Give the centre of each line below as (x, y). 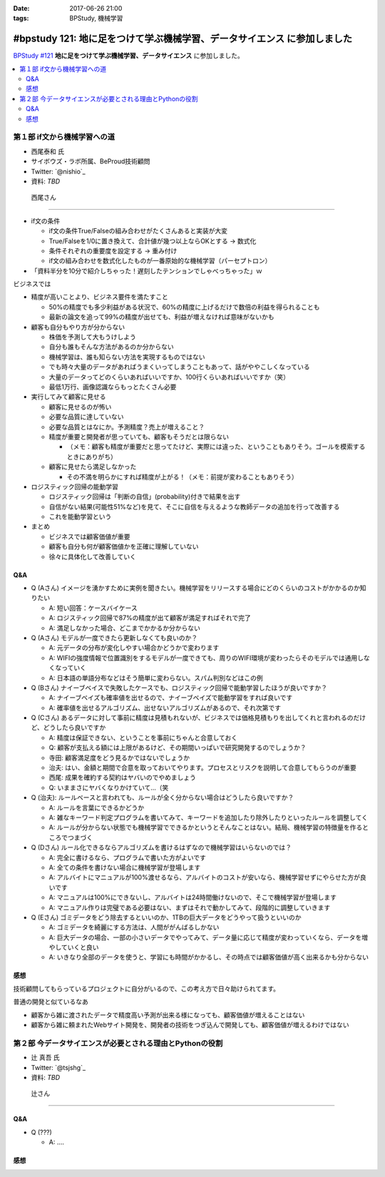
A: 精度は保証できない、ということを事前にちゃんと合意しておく (143, 738)
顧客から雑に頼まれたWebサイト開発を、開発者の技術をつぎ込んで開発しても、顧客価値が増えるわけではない (190, 1025)
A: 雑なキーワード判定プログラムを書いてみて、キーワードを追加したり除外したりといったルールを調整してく (209, 817)
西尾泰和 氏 (47, 151)
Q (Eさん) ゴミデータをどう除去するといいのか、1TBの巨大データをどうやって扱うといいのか (166, 917)
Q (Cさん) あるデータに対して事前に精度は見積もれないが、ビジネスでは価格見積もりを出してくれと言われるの (192, 718)
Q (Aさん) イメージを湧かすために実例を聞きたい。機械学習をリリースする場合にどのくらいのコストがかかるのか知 (199, 588)
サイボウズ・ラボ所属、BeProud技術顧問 (91, 161)
